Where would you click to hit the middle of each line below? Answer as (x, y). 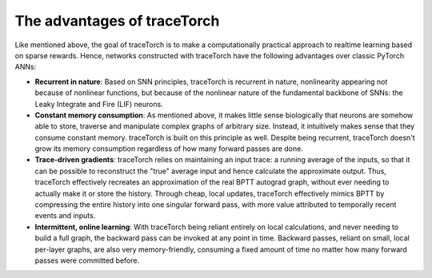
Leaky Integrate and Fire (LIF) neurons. (99, 104)
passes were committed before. (87, 260)
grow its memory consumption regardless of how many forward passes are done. (169, 149)
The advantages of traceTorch (117, 21)
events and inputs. (65, 216)
